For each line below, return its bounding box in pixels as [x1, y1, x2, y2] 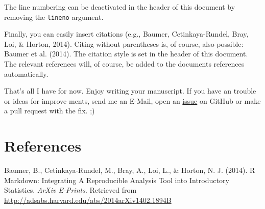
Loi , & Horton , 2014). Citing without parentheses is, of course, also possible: [4, 38, 244, 49]
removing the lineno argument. [4, 11, 104, 22]
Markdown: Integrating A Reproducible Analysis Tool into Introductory [4, 174, 229, 185]
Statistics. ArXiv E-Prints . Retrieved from [4, 185, 137, 195]
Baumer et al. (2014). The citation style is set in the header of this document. [4, 48, 248, 59]
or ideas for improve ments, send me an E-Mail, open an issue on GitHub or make [4, 95, 261, 106]
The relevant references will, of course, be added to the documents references [4, 58, 245, 69]
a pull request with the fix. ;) [4, 105, 95, 116]
